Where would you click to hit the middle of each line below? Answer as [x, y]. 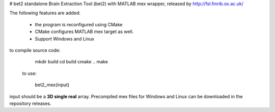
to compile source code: [35, 50]
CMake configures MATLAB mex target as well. [84, 32]
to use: [29, 73]
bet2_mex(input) [52, 85]
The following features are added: [45, 13]
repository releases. [30, 103]
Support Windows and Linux [64, 39]
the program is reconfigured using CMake [79, 24]
